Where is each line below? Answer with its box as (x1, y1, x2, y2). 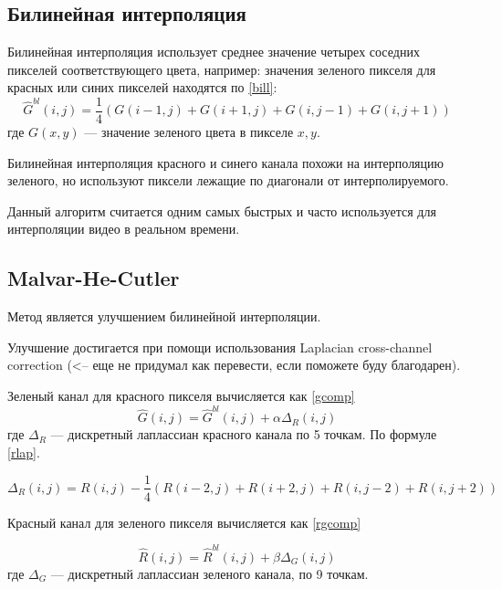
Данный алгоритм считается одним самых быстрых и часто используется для (7, 201, 436, 220)
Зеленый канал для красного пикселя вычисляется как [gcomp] (7, 386, 355, 405)
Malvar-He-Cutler (7, 264, 180, 292)
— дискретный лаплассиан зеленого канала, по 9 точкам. (50, 563, 369, 583)
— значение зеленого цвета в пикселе (84, 122, 294, 142)
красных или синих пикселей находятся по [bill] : (7, 78, 277, 97)
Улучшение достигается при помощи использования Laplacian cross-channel (7, 337, 433, 356)
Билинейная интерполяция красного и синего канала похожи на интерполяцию (7, 153, 444, 172)
